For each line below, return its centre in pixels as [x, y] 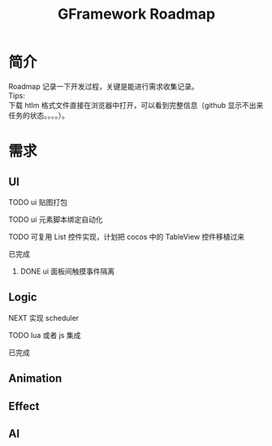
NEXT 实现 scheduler [44, 318]
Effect [24, 406]
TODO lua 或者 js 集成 [45, 335]
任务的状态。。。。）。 [39, 115]
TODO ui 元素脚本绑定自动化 [56, 219]
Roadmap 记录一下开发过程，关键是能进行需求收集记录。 [104, 86]
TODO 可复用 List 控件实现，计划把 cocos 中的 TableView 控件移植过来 [127, 236]
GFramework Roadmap [136, 14]
